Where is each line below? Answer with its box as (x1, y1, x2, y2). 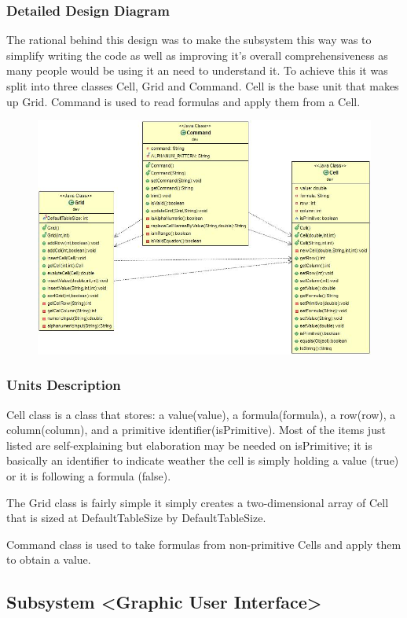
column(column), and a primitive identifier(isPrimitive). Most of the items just (6, 421, 386, 438)
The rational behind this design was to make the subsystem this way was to (6, 31, 372, 48)
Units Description (6, 375, 121, 395)
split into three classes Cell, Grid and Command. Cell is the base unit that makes (6, 78, 399, 94)
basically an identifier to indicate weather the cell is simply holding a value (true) (6, 452, 399, 469)
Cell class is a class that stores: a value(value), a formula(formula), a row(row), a (6, 406, 396, 422)
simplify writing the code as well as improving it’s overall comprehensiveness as (6, 46, 388, 63)
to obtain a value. (6, 551, 91, 568)
